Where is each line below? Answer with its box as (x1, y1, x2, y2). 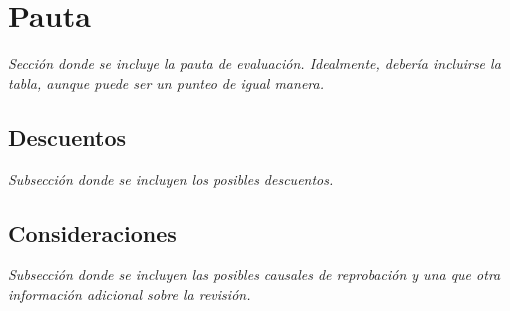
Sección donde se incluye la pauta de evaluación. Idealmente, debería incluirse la (8, 53, 501, 74)
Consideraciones (8, 217, 177, 248)
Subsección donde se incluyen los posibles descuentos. (8, 168, 334, 189)
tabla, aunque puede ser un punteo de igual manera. (8, 72, 324, 93)
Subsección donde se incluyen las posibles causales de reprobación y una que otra (8, 264, 501, 285)
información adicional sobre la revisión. (8, 283, 251, 304)
